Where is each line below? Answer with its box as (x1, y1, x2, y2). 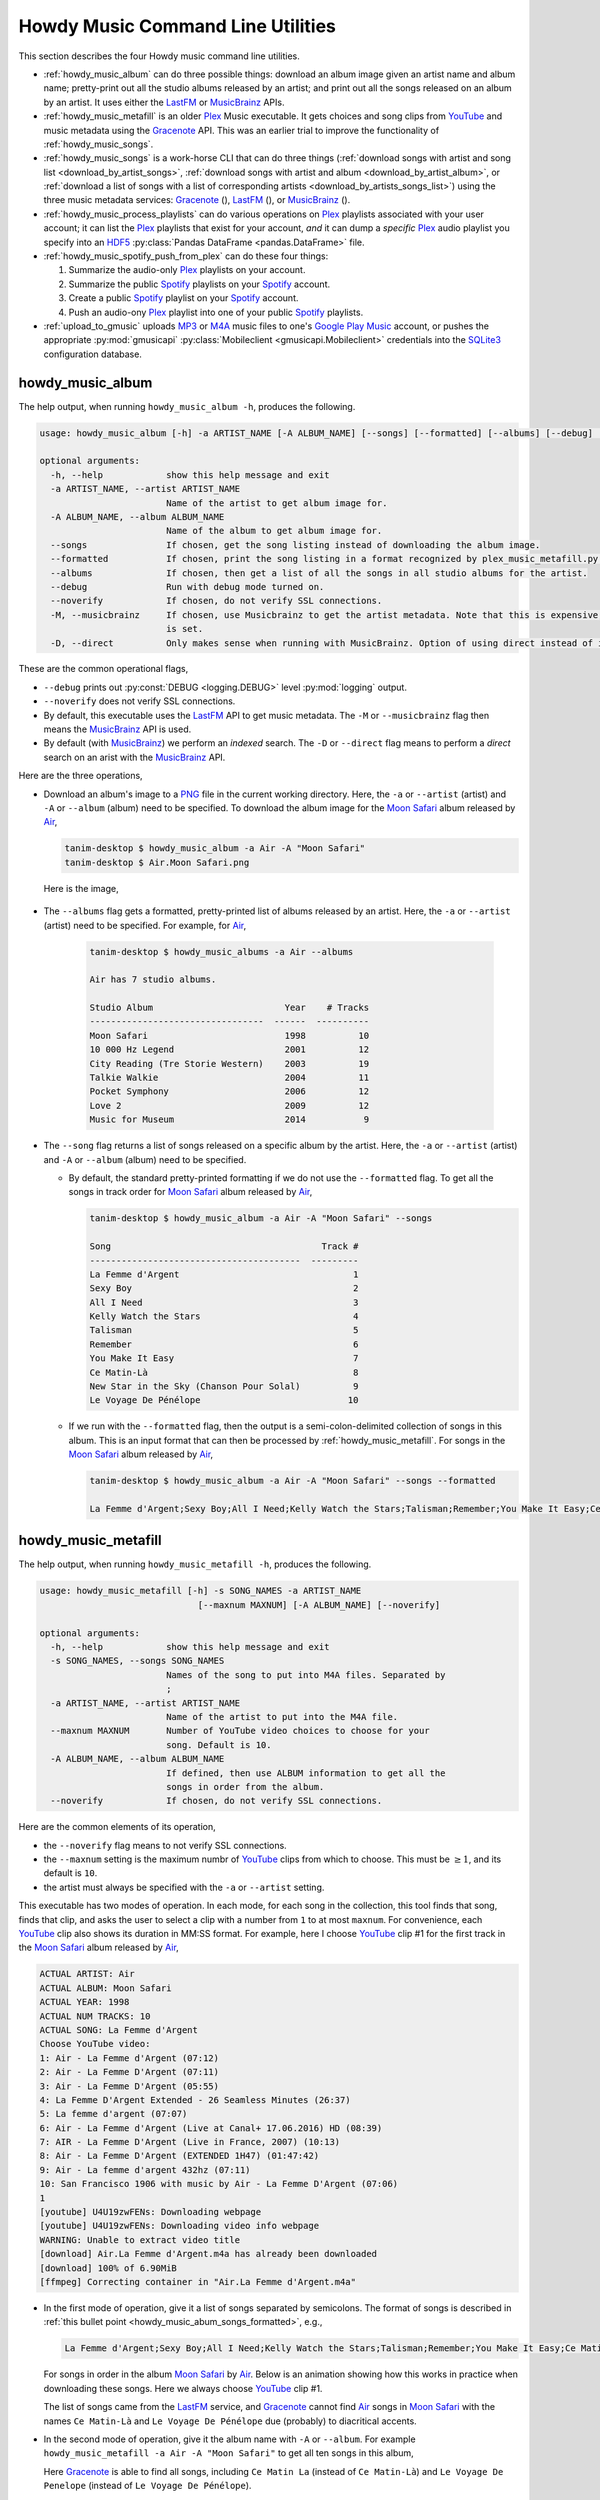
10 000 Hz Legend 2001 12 (89, 1044, 370, 1055)
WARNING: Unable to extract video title (39, 2234, 240, 2245)
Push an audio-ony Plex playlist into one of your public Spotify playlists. (68, 306, 364, 318)
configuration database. (43, 348, 142, 360)
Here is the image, (43, 882, 119, 894)
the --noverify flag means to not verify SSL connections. (43, 1839, 287, 1851)
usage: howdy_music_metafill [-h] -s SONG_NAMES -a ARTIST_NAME (39, 1585, 362, 1597)
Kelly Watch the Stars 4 (89, 1311, 359, 1322)
